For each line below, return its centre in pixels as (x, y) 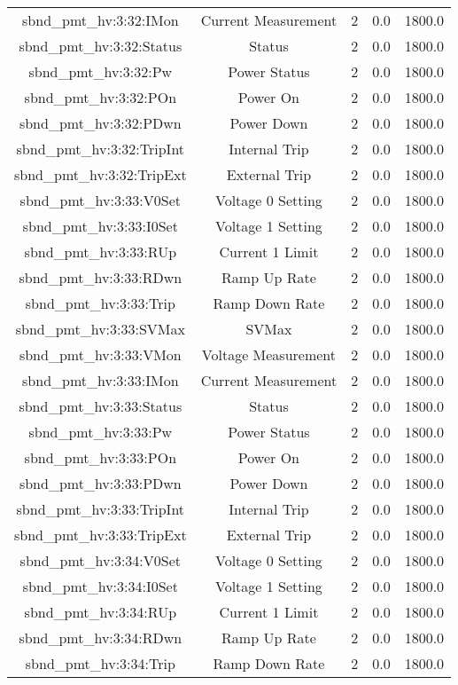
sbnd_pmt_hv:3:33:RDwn (101, 277)
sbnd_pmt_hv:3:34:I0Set (100, 586)
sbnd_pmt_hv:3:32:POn (101, 97)
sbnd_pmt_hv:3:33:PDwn (100, 483)
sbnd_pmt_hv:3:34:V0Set (101, 560)
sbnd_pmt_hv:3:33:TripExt (101, 535)
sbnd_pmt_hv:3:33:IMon (101, 380)
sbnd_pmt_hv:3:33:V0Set (101, 200)
